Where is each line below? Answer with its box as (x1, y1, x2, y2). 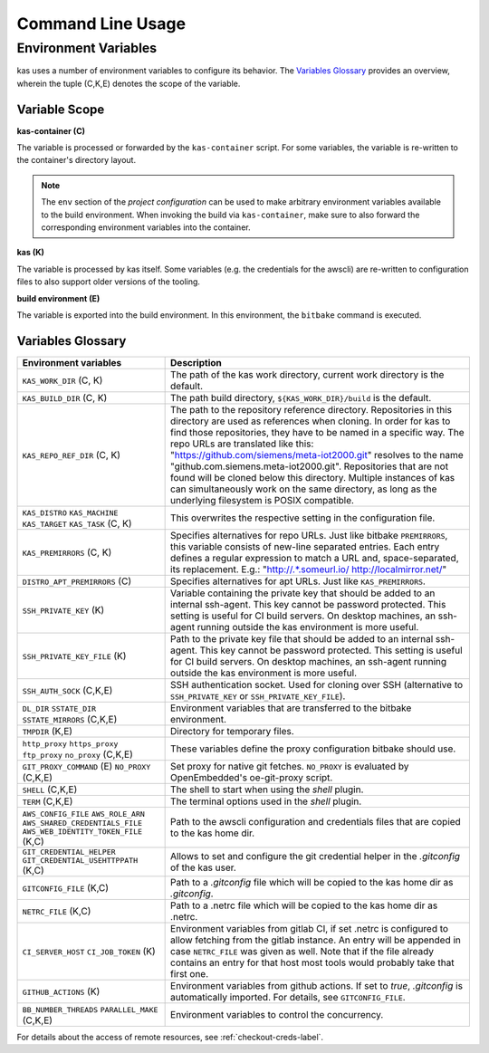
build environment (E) (16, 292, 101, 303)
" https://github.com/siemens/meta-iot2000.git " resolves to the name (170, 448, 464, 461)
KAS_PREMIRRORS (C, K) (22, 546, 112, 559)
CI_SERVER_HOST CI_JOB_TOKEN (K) (22, 944, 156, 957)
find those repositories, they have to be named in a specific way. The (170, 426, 465, 438)
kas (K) (16, 247, 45, 258)
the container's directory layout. (16, 155, 136, 166)
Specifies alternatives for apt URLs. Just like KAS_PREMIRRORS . (170, 575, 426, 588)
